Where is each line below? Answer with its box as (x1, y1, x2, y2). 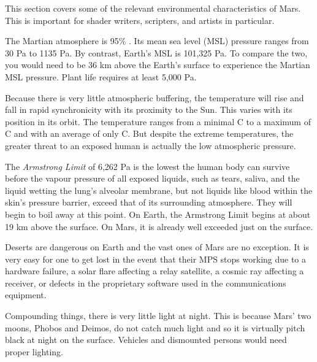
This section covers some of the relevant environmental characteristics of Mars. (5, 2, 301, 14)
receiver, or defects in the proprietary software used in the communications (5, 276, 286, 289)
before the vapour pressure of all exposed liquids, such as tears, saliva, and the (5, 172, 300, 185)
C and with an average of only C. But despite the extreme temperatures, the (5, 127, 294, 140)
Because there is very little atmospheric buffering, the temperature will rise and (5, 91, 304, 104)
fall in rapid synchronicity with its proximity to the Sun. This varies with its (5, 103, 292, 116)
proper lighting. (5, 345, 64, 358)
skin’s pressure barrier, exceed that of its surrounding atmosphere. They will (5, 196, 292, 209)
